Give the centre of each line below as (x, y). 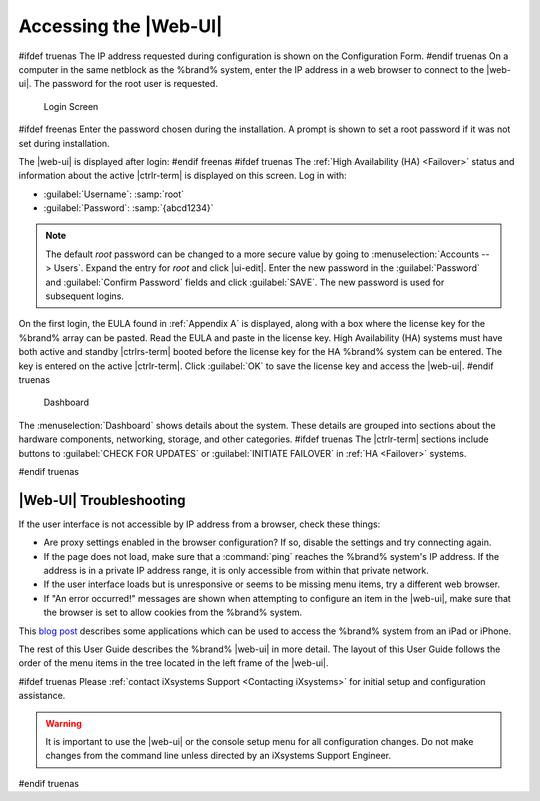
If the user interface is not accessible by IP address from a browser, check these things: (199, 524)
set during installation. (64, 143)
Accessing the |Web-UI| (120, 26)
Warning (63, 723)
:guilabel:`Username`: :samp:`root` (114, 194)
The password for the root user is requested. (126, 84)
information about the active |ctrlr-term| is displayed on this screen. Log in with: (182, 176)
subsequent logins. (85, 296)
